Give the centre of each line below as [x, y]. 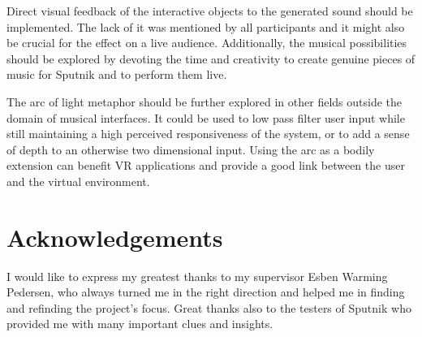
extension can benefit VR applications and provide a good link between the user [206, 165]
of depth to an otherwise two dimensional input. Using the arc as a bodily [191, 149]
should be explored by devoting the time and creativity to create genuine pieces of [211, 58]
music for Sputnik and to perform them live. [117, 74]
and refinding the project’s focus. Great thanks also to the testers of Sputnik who [209, 307]
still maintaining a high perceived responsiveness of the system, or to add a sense [208, 134]
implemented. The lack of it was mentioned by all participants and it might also [206, 26]
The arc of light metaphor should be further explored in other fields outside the [205, 101]
